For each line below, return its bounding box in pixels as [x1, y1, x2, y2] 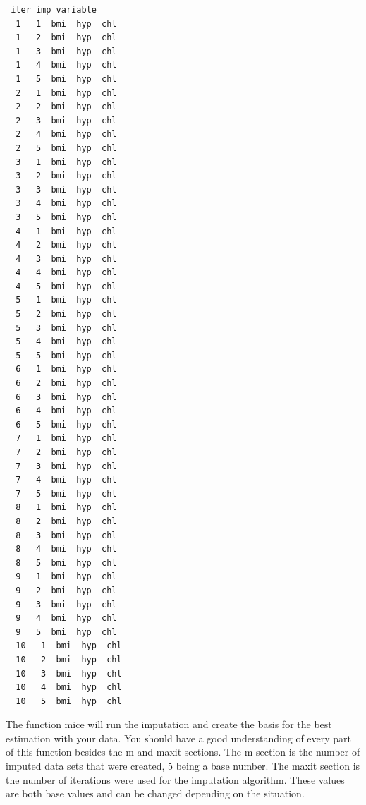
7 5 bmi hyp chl [16, 488, 117, 499]
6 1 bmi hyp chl [16, 364, 117, 375]
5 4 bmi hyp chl [16, 337, 117, 347]
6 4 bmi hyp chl [16, 406, 117, 416]
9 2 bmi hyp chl [16, 585, 117, 595]
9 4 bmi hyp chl [16, 613, 117, 624]
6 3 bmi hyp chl [16, 392, 117, 402]
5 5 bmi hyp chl [16, 350, 117, 361]
